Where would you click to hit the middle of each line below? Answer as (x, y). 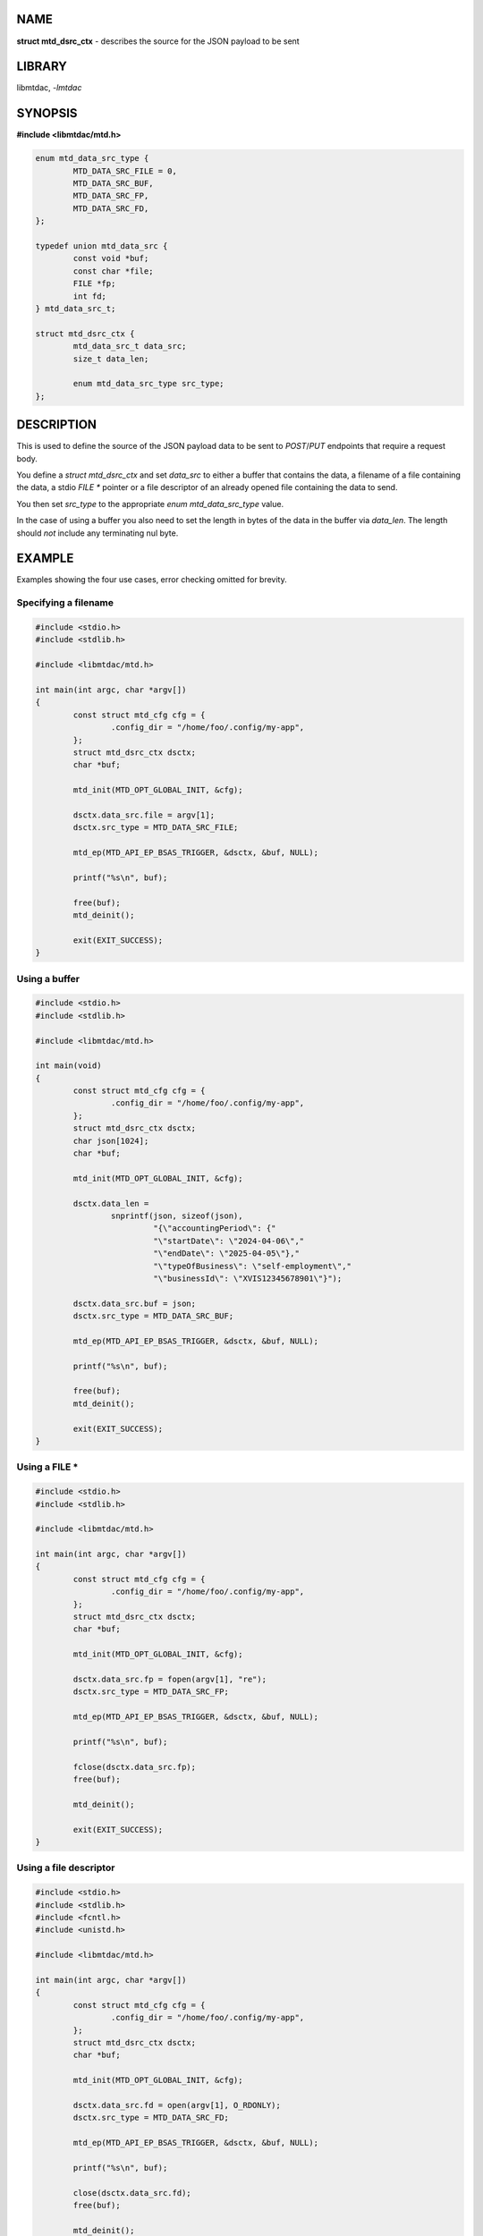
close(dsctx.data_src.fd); (132, 2193)
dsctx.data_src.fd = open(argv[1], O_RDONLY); (177, 2105)
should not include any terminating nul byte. (97, 533)
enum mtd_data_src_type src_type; (148, 384)
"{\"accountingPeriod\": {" (215, 1228)
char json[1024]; (111, 1141)
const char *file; (113, 271)
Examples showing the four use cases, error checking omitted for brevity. (152, 580)
